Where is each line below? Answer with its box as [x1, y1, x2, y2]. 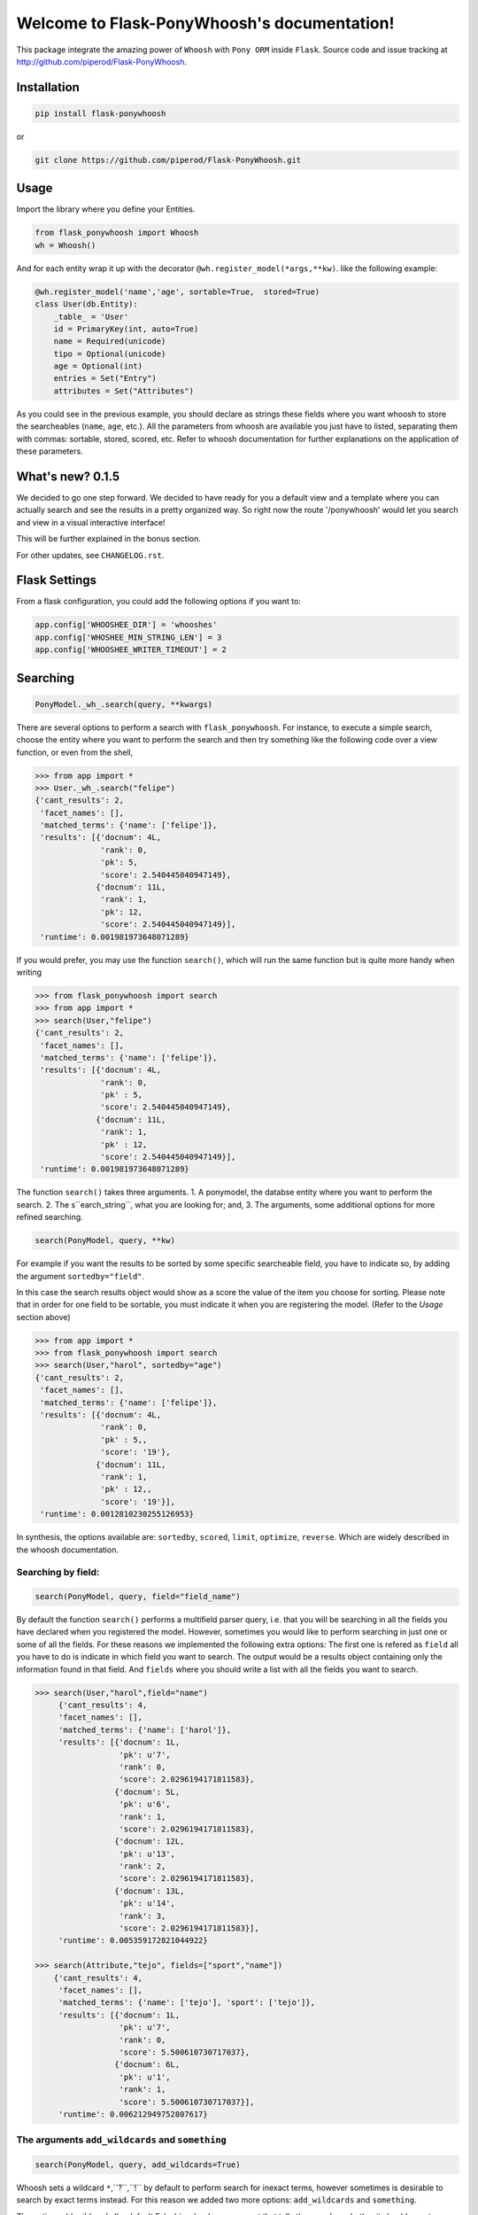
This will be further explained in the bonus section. [16, 533, 201, 544]
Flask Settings [16, 572, 97, 588]
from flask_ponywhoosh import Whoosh [35, 228, 199, 238]
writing [16, 967, 42, 977]
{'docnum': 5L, [113, 1786, 181, 1797]
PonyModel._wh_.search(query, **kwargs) [35, 699, 212, 709]
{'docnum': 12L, [113, 1837, 185, 1846]
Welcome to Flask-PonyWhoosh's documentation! [16, 13, 395, 33]
